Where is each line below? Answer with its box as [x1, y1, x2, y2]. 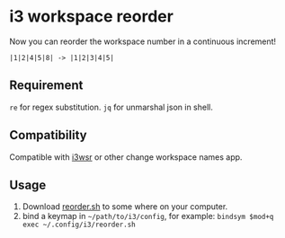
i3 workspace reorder [9, 6, 174, 27]
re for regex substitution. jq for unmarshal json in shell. [9, 101, 213, 112]
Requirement [9, 78, 84, 93]
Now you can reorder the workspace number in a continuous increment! [9, 36, 277, 47]
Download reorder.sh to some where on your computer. [22, 201, 228, 212]
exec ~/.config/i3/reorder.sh [22, 220, 137, 230]
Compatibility [9, 128, 87, 143]
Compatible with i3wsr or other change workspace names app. [9, 151, 243, 163]
